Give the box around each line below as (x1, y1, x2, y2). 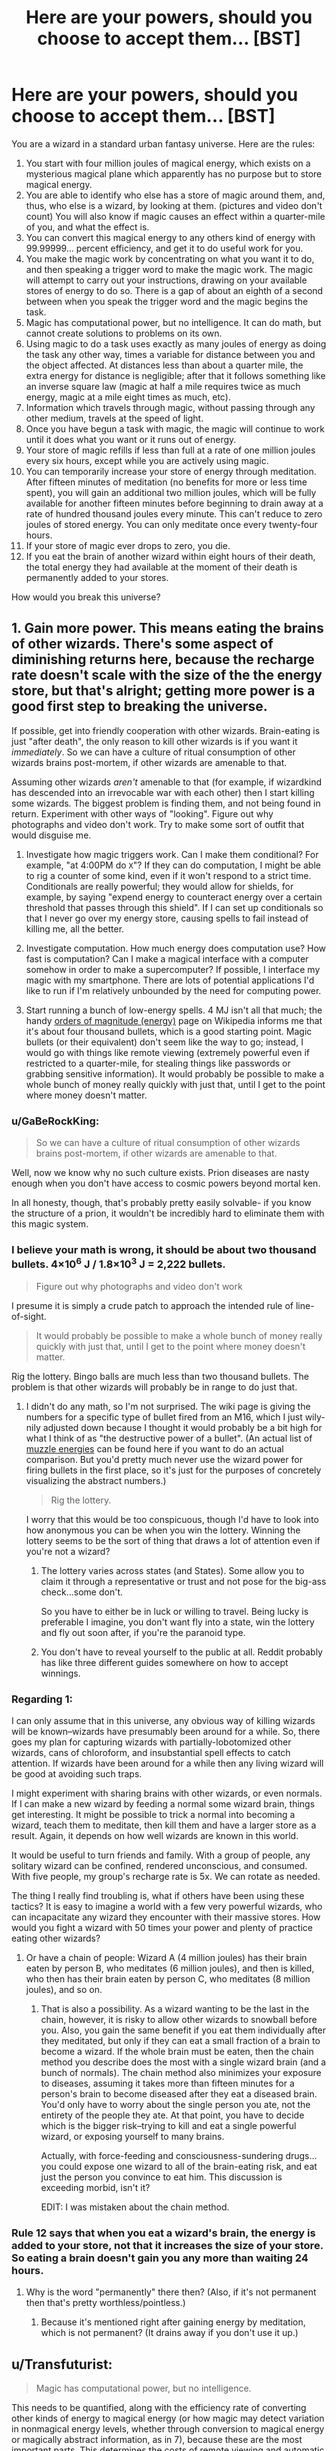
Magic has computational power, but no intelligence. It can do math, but (25, 316, 322, 328)
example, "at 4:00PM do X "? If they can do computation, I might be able (25, 859, 321, 871)
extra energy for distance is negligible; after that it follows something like (25, 369, 326, 381)
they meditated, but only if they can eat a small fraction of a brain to (40, 2035, 321, 2047)
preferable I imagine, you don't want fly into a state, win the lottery (40, 1616, 315, 1628)
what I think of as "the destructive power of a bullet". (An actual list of (25, 1432, 313, 1444)
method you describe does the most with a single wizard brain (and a (40, 2056, 327, 2068)
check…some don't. (40, 1586, 124, 1598)
